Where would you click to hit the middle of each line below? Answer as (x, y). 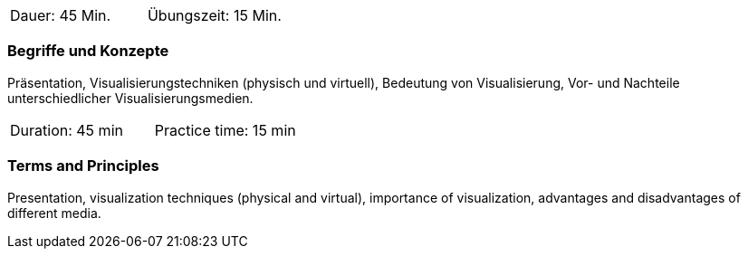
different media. (54, 213)
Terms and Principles (83, 166)
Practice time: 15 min (225, 130)
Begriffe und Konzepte (88, 51)
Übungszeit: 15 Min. (214, 15)
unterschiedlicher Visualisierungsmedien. (130, 98)
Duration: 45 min (67, 130)
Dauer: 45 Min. (61, 15)
